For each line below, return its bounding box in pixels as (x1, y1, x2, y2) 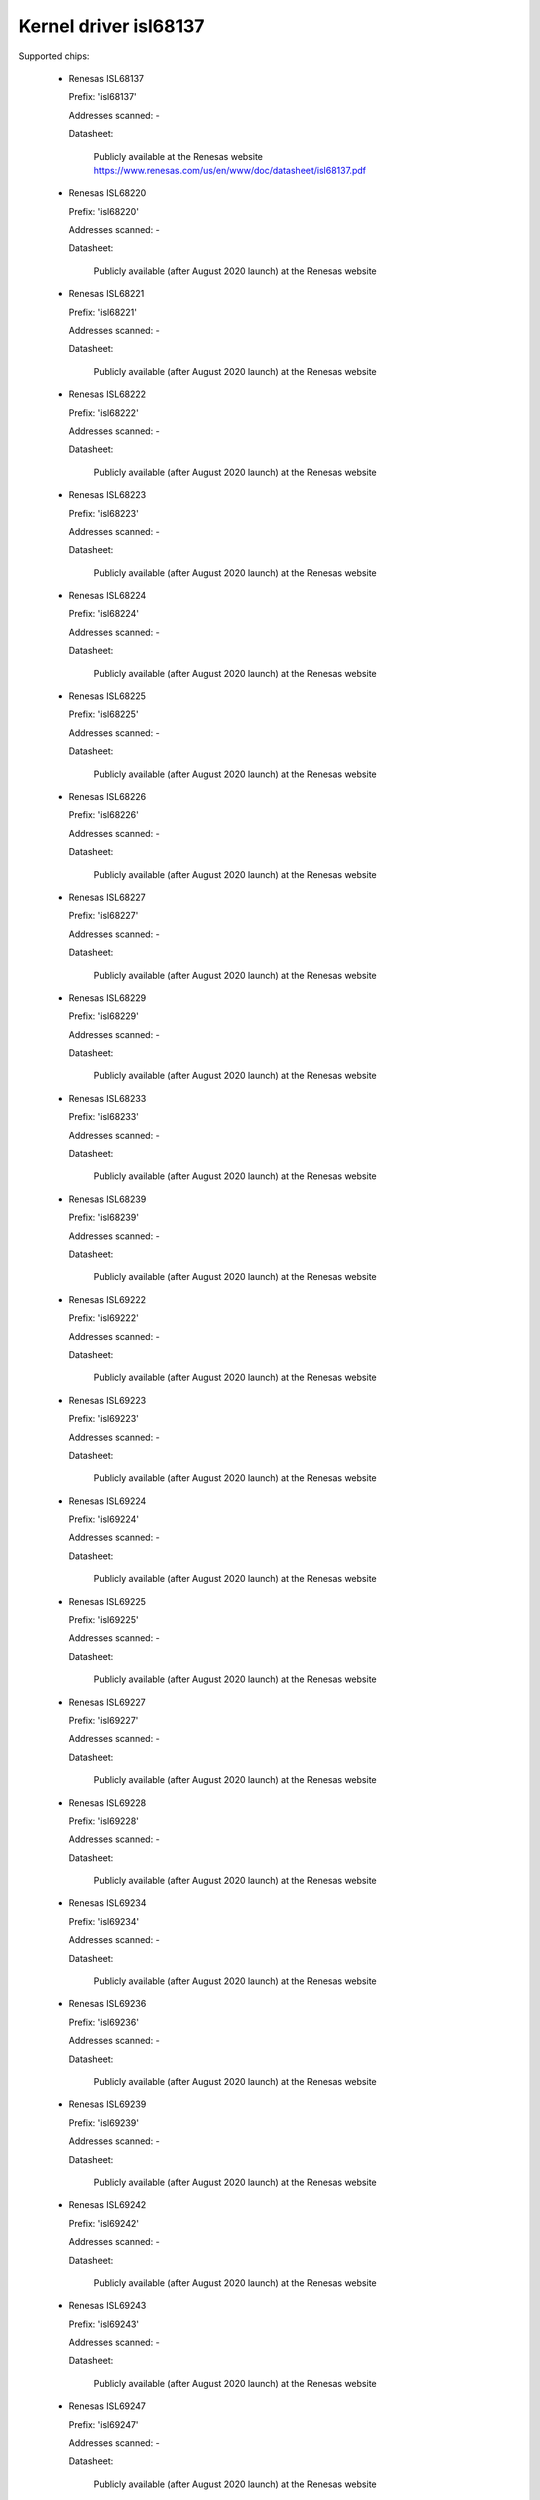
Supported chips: (18, 50, 90, 62)
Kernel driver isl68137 (18, 15, 205, 37)
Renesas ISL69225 (68, 1595, 147, 1607)
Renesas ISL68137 (68, 72, 145, 84)
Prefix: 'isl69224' (68, 1513, 140, 1525)
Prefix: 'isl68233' (68, 1111, 140, 1123)
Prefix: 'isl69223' (68, 1413, 139, 1425)
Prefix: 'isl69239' (68, 2116, 140, 2129)
